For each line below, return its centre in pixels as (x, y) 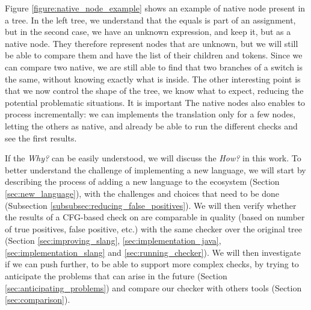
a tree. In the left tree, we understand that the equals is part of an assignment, (150, 20)
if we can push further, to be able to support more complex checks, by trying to (152, 264)
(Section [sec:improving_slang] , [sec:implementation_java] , (113, 240)
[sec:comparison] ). (38, 299)
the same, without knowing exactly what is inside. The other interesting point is (153, 79)
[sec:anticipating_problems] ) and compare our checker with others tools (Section (153, 287)
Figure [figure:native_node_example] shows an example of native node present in (155, 8)
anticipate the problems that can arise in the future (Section (116, 276)
